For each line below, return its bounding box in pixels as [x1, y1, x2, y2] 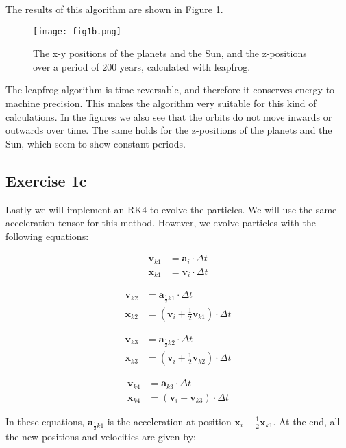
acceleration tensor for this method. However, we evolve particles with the [5, 215, 317, 230]
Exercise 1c [5, 169, 87, 191]
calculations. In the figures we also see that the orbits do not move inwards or [5, 109, 332, 123]
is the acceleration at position [107, 414, 232, 428]
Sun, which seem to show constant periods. [5, 136, 186, 150]
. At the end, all [273, 414, 341, 428]
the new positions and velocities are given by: [5, 429, 196, 444]
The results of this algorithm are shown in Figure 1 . [5, 2, 223, 16]
